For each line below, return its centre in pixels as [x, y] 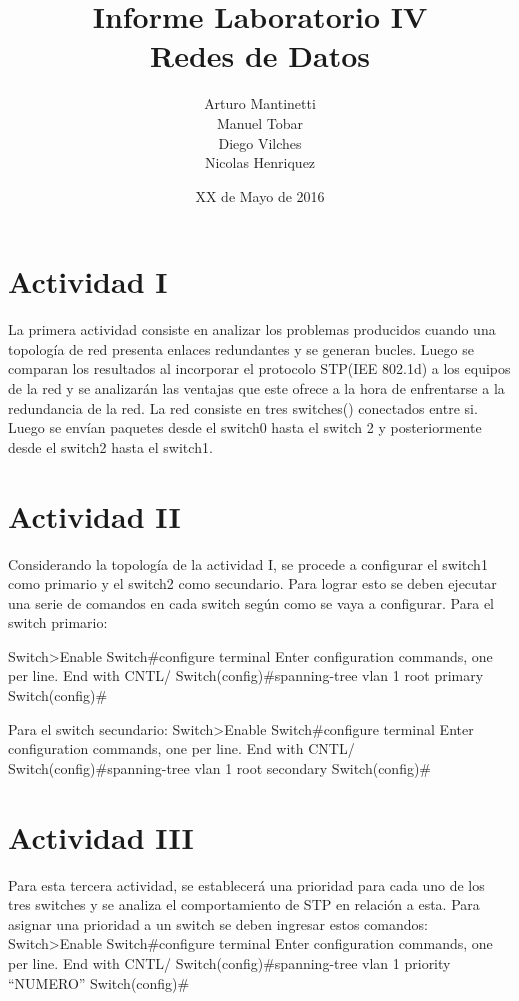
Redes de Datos [260, 55]
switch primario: [58, 622]
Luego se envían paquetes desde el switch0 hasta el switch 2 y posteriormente [245, 427]
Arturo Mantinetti [260, 103]
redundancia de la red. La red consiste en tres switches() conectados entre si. [243, 407]
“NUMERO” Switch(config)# [99, 982]
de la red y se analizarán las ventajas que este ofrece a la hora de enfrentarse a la [256, 388]
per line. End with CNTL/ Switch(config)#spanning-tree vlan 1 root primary [246, 675]
